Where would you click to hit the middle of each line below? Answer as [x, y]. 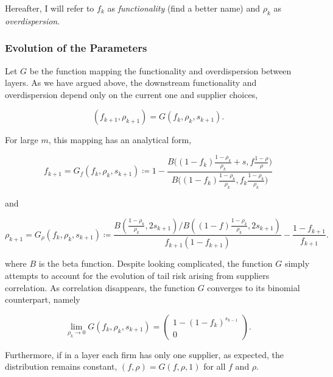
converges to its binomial [254, 287]
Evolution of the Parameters [76, 48]
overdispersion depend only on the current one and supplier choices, [131, 94]
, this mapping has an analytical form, [120, 140]
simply [297, 263]
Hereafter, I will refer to [50, 8]
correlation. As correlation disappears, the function [100, 287]
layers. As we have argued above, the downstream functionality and [131, 83]
